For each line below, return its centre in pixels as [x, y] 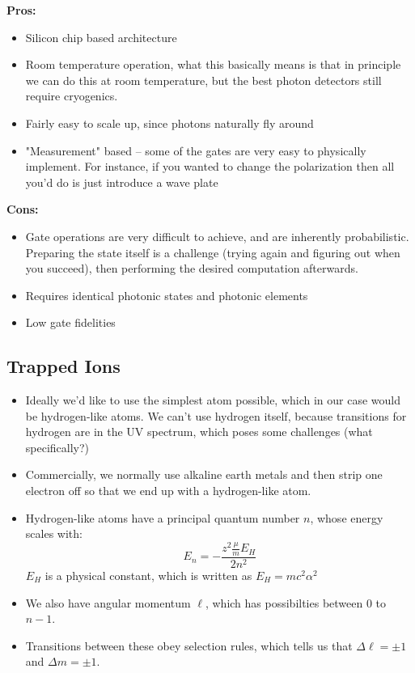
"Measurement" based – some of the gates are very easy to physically [196, 150]
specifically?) [57, 447]
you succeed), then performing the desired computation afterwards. [192, 268]
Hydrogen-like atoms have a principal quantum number [163, 517]
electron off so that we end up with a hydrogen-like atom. [168, 491]
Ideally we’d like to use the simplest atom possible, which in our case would [213, 400]
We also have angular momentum [108, 602]
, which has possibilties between [284, 602]
